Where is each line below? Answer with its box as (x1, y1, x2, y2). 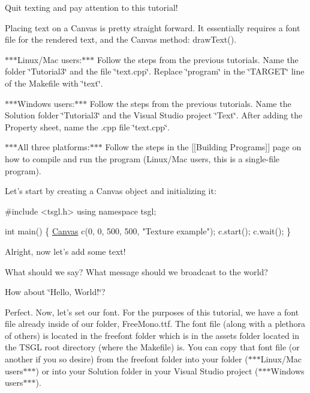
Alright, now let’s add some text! (5, 245, 126, 257)
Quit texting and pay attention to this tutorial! (5, 1, 178, 13)
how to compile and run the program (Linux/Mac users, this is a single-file (5, 152, 280, 165)
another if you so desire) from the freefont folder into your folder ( (5, 353, 248, 365)
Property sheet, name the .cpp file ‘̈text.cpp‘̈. (5, 120, 170, 133)
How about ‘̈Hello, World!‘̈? (5, 285, 106, 298)
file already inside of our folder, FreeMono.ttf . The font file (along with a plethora (5, 317, 306, 330)
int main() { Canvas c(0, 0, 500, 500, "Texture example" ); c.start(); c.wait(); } (5, 225, 291, 237)
